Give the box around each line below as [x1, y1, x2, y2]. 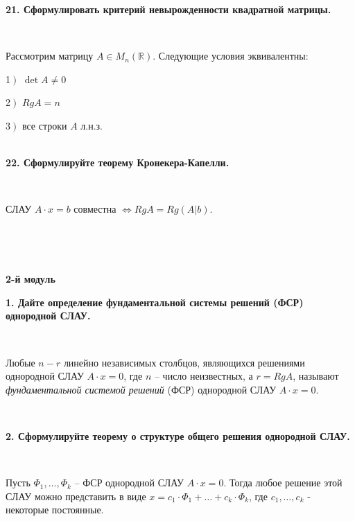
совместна [73, 202, 116, 216]
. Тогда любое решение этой [223, 475, 343, 490]
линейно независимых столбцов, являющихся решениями [63, 355, 305, 369]
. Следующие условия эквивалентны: [153, 48, 309, 63]
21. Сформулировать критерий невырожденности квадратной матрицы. [6, 2, 331, 16]
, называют [293, 369, 339, 383]
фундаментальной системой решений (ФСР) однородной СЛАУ [6, 382, 277, 396]
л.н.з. [80, 118, 103, 132]
